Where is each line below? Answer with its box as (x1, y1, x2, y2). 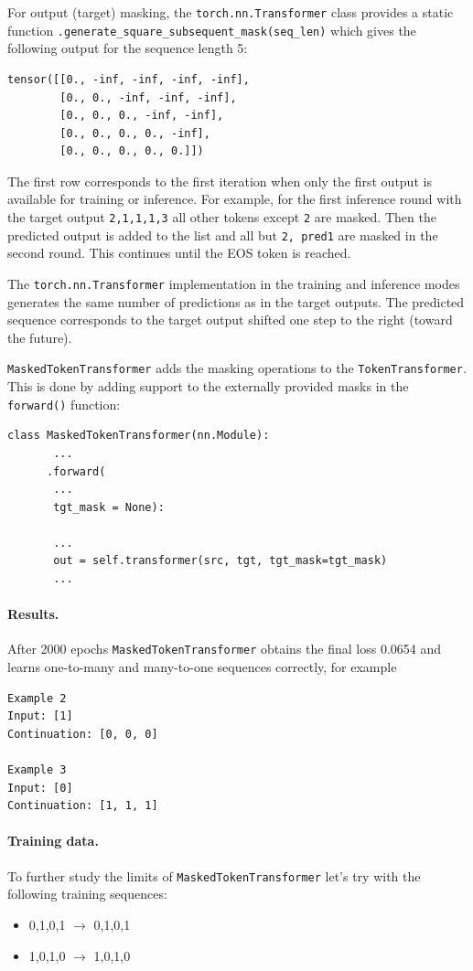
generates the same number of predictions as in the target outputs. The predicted (7, 292, 465, 311)
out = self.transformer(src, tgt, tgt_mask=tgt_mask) (53, 554, 388, 568)
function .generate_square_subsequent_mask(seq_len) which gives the (7, 20, 416, 39)
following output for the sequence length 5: (7, 38, 248, 58)
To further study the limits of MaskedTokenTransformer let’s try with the (7, 866, 421, 885)
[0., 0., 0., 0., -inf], (59, 126, 210, 140)
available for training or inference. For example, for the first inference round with (7, 189, 462, 208)
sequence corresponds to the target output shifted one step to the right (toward (7, 310, 453, 329)
